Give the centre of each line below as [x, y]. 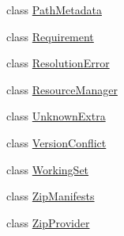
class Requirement [50, 36]
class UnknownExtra [56, 116]
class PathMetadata [54, 10]
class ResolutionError [58, 63]
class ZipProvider [48, 222]
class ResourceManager [62, 89]
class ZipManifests [51, 196]
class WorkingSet [48, 169]
